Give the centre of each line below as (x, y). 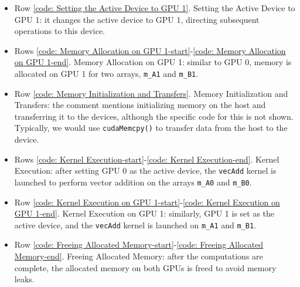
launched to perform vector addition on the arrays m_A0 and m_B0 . (133, 182)
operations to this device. (59, 31)
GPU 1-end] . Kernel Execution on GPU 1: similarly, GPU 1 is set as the (144, 213)
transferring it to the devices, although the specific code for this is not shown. (154, 116)
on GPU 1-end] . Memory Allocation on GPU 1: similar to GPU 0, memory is (153, 62)
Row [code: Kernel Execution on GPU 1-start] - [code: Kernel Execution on (147, 202)
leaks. (24, 279)
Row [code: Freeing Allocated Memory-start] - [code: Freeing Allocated (139, 244)
